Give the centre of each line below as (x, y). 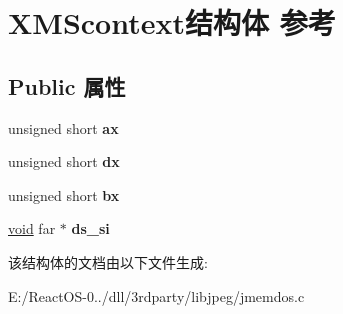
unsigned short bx (64, 194)
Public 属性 (67, 85)
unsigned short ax (63, 127)
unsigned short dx (64, 161)
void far (32, 228)
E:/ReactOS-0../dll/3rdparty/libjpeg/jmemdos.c (156, 295)
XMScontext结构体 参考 (172, 22)
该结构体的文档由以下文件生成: (108, 261)
